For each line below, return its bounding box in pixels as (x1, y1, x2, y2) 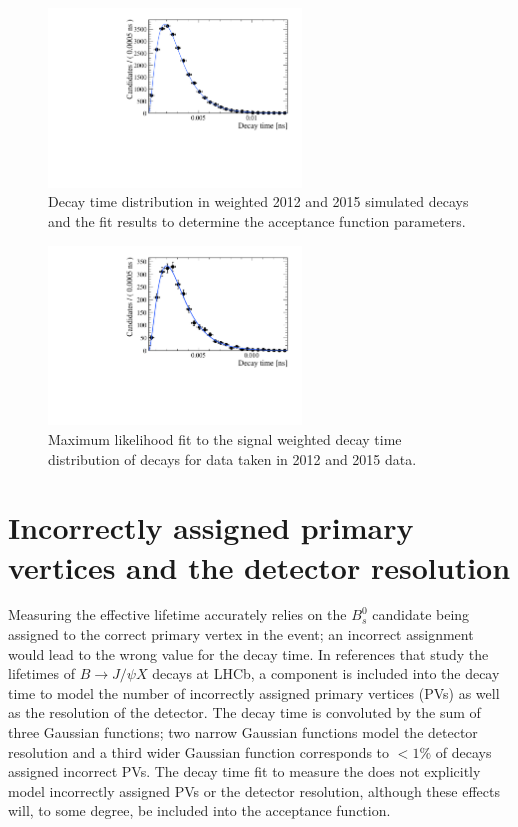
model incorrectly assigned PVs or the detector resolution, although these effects (8, 780, 500, 801)
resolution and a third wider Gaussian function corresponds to (8, 741, 390, 762)
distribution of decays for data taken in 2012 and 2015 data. (48, 448, 417, 469)
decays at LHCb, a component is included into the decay (152, 663, 500, 684)
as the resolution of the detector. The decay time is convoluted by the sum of (8, 702, 481, 723)
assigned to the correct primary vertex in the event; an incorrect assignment (8, 624, 474, 645)
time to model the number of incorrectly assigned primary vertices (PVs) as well (8, 682, 500, 703)
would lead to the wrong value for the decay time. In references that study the (8, 643, 489, 664)
